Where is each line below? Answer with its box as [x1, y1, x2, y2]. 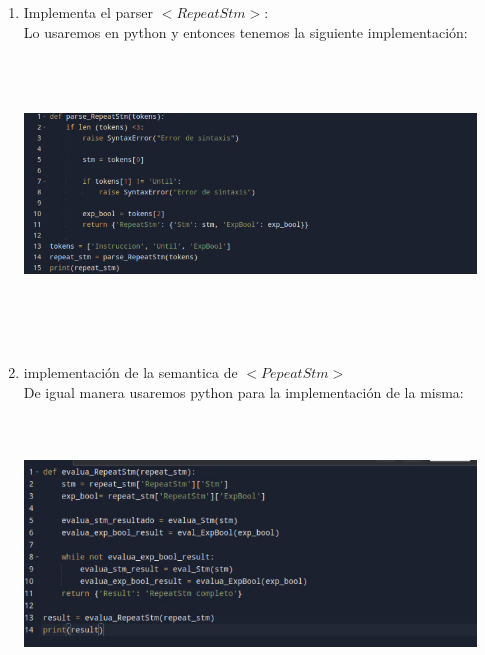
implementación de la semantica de [23, 362, 238, 383]
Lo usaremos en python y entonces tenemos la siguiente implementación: [23, 21, 468, 42]
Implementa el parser [23, 2, 154, 22]
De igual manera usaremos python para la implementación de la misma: [23, 381, 464, 402]
